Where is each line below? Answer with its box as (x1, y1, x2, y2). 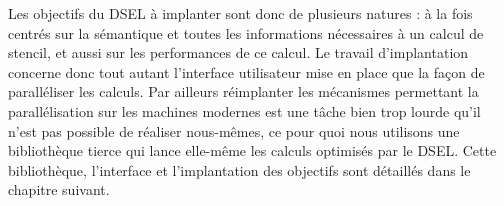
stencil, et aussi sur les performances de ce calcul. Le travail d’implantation (8, 42, 469, 63)
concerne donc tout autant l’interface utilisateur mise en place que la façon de (8, 61, 485, 82)
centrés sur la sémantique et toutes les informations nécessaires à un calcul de (8, 22, 484, 43)
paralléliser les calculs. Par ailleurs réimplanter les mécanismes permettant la (8, 81, 479, 102)
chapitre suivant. (8, 179, 110, 200)
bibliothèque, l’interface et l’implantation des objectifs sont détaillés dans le (8, 159, 471, 180)
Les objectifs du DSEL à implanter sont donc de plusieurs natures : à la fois (8, 3, 473, 23)
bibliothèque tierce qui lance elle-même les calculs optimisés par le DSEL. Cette (8, 140, 497, 161)
